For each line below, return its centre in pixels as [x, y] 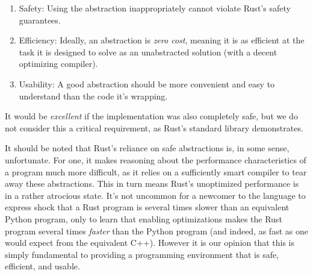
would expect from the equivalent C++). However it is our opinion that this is [150, 243]
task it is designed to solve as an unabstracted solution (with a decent [148, 52]
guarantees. [40, 20]
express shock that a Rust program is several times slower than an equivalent [147, 207]
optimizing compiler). [58, 64]
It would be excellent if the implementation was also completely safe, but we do [151, 116]
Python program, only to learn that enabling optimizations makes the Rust [144, 218]
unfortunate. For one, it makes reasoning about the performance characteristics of [156, 159]
